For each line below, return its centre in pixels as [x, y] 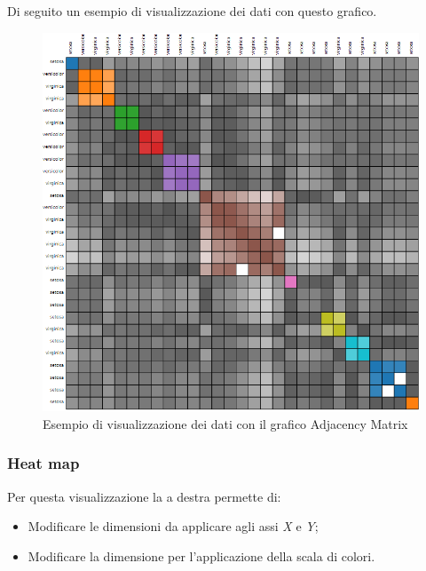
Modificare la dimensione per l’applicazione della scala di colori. [201, 555]
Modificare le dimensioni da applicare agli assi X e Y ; [173, 526]
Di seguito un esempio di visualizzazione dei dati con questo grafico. [192, 11]
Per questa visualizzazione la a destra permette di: [144, 496]
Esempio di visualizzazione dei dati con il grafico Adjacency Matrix [225, 423]
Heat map [43, 463]
